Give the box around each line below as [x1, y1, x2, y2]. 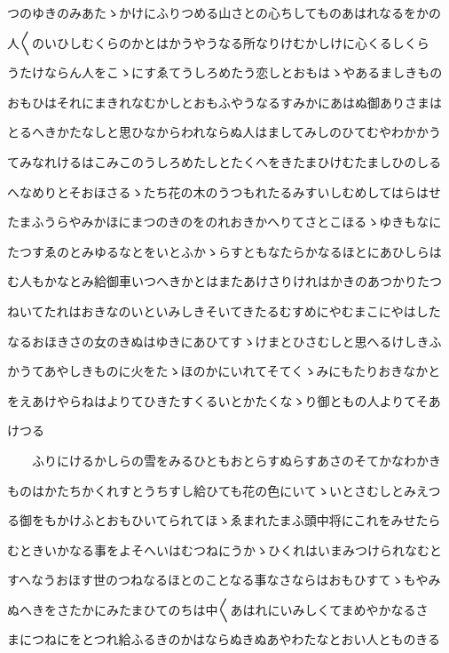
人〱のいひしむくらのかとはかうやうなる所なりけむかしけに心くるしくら [7, 33, 429, 52]
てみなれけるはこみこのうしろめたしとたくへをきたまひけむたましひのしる [7, 152, 442, 171]
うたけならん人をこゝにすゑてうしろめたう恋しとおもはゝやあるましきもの [7, 63, 443, 82]
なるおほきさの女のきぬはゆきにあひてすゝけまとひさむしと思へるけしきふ [7, 331, 442, 350]
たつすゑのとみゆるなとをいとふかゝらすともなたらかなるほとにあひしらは [7, 242, 442, 260]
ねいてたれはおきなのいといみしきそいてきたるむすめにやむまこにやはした [7, 301, 441, 320]
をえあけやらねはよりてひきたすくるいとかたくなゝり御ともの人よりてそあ [7, 391, 441, 410]
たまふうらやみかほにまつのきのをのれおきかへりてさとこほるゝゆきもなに [7, 212, 442, 231]
